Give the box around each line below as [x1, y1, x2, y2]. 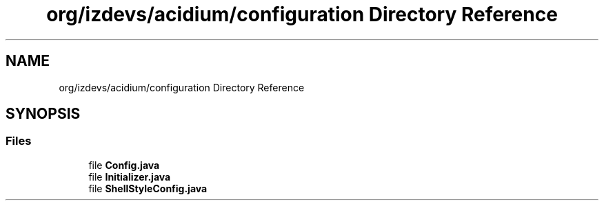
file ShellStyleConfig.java [88, 182, 208, 194]
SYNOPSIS [6, 105, 81, 123]
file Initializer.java [88, 170, 171, 183]
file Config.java [88, 159, 160, 171]
